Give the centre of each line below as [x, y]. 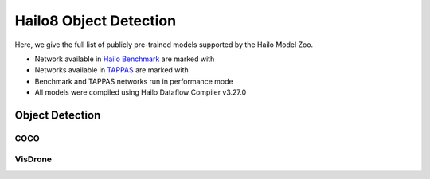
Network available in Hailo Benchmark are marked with [125, 59]
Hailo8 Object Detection [96, 21]
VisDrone [33, 159]
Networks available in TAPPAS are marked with [111, 70]
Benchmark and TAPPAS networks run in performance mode [134, 81]
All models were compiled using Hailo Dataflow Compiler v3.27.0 [141, 92]
